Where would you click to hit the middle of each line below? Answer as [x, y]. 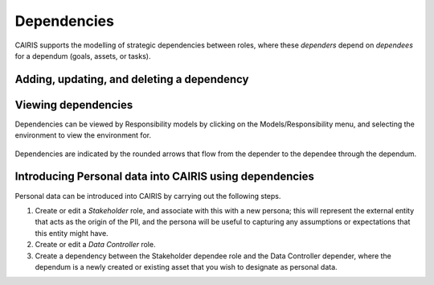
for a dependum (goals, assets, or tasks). [83, 56]
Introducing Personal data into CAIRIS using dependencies [165, 177]
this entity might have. [72, 233]
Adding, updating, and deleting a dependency [132, 79]
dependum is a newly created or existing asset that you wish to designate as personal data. [186, 266]
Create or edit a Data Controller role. [95, 245]
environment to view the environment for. [83, 135]
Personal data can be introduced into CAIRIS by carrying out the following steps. [148, 196]
